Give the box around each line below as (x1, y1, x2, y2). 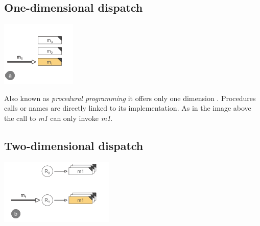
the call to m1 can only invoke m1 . (4, 112, 113, 123)
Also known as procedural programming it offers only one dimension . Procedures (4, 92, 256, 103)
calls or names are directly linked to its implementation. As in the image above (4, 103, 251, 113)
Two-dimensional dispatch (4, 137, 144, 153)
